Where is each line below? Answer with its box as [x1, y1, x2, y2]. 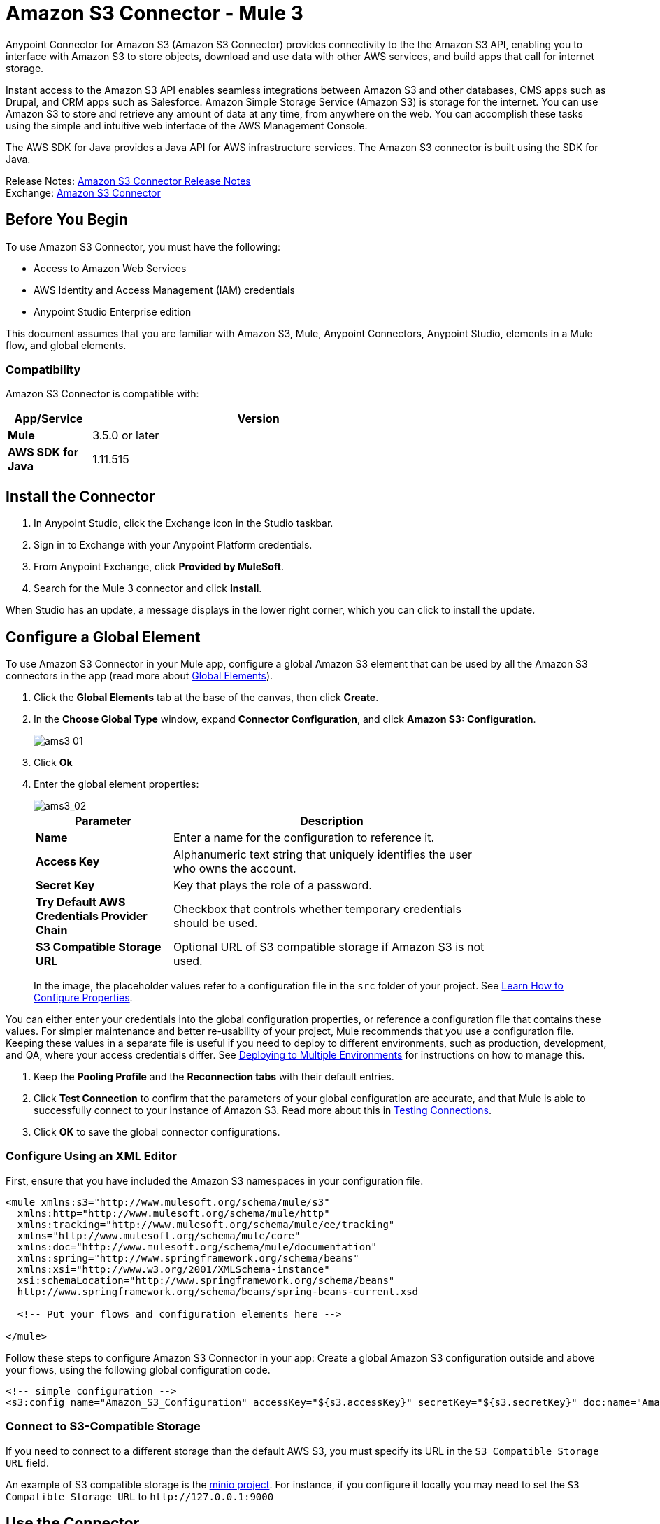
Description [300, 814, 364, 828]
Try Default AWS [36, 895, 126, 910]
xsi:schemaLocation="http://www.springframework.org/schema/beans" [17, 1274, 395, 1286]
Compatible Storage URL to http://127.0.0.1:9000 [6, 1490, 274, 1502]
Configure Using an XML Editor [6, 1149, 177, 1164]
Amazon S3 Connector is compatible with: [6, 388, 199, 400]
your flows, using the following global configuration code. [6, 1363, 271, 1376]
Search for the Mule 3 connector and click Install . [34, 582, 262, 595]
